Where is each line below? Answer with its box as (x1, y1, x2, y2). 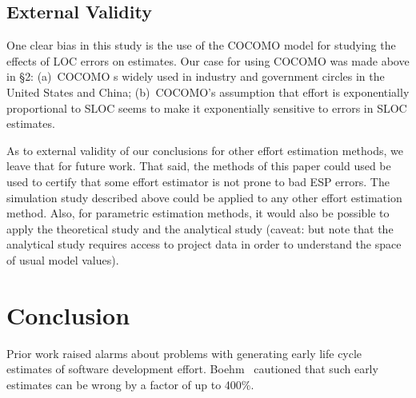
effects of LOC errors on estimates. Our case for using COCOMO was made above (6, 52, 410, 69)
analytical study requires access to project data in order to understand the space (6, 236, 402, 253)
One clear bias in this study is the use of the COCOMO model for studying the (6, 37, 396, 54)
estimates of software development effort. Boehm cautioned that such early (6, 360, 378, 377)
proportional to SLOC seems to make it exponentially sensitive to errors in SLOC (6, 99, 407, 116)
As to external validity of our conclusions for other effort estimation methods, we (6, 141, 404, 158)
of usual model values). (6, 251, 119, 268)
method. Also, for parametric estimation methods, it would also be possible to (6, 205, 390, 221)
